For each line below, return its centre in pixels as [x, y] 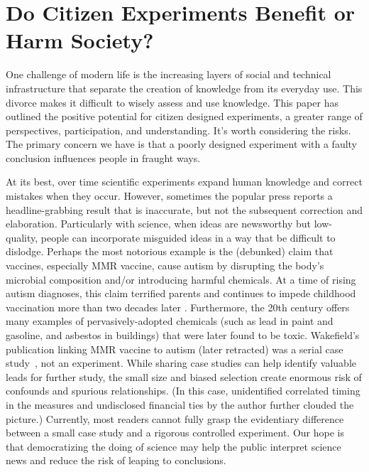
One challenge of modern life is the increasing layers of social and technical [169, 74]
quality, [22, 237]
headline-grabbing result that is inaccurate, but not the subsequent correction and [184, 209]
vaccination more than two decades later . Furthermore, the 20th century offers [178, 307]
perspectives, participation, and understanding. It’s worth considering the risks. [178, 130]
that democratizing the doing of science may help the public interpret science [174, 446]
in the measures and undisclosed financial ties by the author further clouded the [180, 404]
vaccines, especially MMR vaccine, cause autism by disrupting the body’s [165, 265]
